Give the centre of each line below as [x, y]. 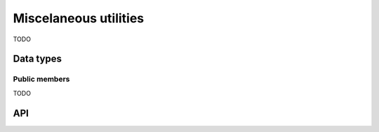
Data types [38, 59]
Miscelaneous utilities [79, 18]
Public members [41, 79]
